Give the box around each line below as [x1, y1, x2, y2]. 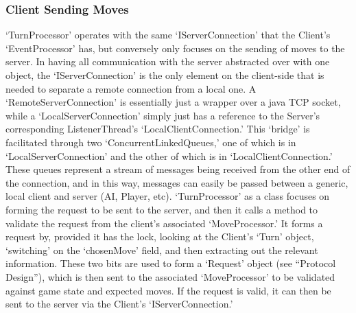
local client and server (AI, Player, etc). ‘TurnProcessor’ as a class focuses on [5, 189, 330, 203]
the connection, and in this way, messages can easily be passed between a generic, [5, 175, 348, 189]
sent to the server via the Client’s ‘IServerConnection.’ [5, 297, 233, 311]
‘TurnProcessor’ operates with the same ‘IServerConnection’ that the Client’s [5, 27, 331, 42]
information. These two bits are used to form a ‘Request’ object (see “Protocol [5, 256, 336, 270]
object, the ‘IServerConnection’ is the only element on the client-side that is [5, 68, 324, 82]
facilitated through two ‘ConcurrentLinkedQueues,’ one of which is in [5, 135, 296, 149]
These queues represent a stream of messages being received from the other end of [5, 162, 351, 176]
